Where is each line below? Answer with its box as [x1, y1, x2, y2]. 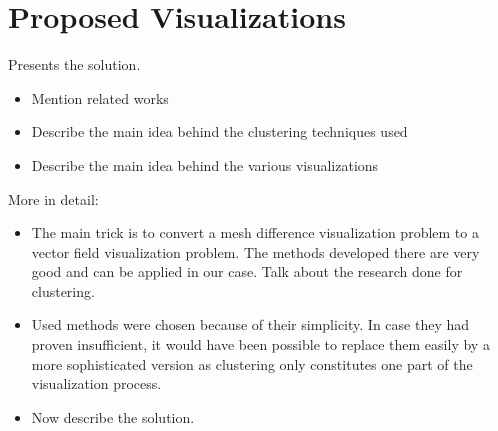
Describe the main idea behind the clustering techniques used [31, 121, 408, 142]
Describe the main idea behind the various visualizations [31, 154, 379, 175]
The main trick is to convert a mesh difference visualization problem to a [31, 222, 479, 243]
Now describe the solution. [31, 406, 195, 427]
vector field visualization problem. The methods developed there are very [31, 241, 480, 262]
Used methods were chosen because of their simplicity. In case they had [31, 314, 470, 335]
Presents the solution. [8, 54, 141, 75]
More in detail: [8, 188, 99, 209]
